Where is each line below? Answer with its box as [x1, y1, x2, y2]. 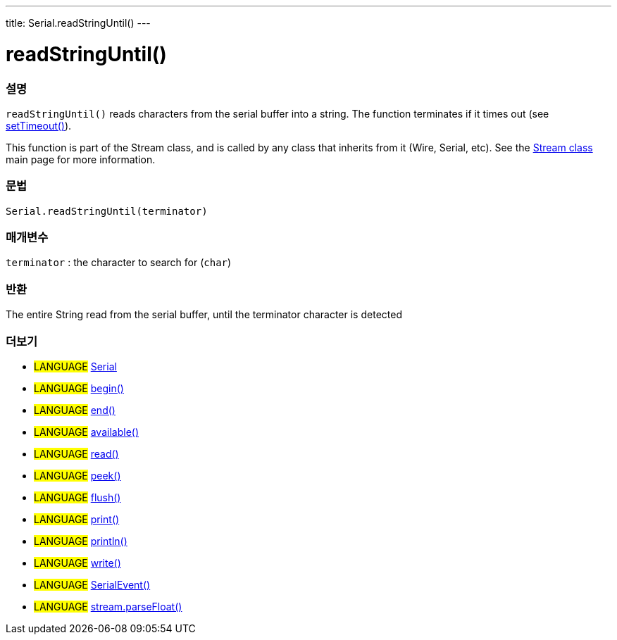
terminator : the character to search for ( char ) [6, 256, 232, 269]
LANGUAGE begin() [34, 382, 124, 394]
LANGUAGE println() [34, 534, 127, 547]
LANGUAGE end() [34, 403, 116, 416]
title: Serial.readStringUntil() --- [6, 17, 151, 29]
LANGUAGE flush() [34, 491, 121, 503]
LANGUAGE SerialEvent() [34, 578, 151, 591]
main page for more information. [6, 153, 156, 165]
